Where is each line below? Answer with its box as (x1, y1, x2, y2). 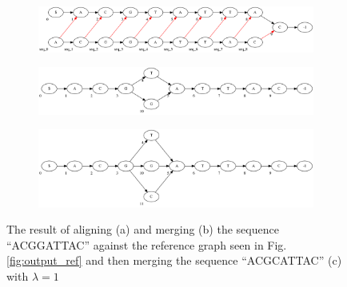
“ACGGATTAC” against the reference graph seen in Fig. (6, 236, 287, 253)
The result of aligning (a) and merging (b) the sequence (6, 221, 279, 238)
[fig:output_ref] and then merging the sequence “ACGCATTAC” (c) (6, 252, 342, 269)
